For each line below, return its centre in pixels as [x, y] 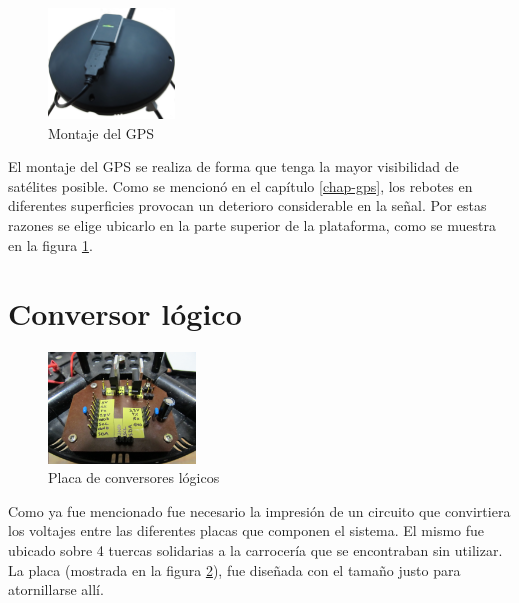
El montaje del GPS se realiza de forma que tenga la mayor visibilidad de [233, 166]
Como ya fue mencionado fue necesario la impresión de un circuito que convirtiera [259, 510]
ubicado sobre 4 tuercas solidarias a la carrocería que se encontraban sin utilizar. [255, 549]
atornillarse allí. [56, 589]
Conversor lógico [125, 313]
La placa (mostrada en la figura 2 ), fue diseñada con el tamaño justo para [234, 569]
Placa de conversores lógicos [134, 477]
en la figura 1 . [50, 244]
